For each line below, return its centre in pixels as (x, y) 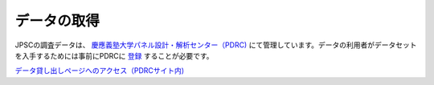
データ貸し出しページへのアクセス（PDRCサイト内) (100, 71)
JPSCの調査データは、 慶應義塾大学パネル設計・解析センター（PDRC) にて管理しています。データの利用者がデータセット (216, 45)
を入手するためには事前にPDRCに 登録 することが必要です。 (114, 55)
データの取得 (57, 21)
